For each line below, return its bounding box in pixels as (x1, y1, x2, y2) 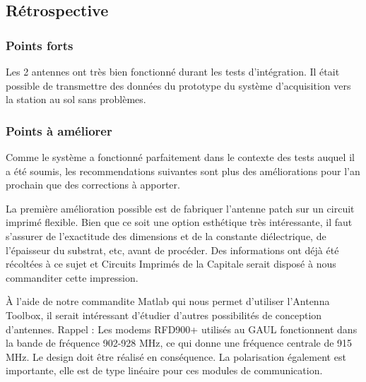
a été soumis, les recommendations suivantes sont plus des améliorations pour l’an (6, 163, 360, 178)
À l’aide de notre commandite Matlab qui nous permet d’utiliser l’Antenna (6, 294, 330, 309)
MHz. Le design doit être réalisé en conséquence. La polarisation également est (6, 349, 346, 364)
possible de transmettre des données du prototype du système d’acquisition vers (6, 78, 351, 92)
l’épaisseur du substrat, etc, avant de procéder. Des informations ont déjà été (6, 242, 339, 257)
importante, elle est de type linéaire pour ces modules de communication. (6, 363, 323, 378)
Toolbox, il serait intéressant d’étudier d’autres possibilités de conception (6, 307, 322, 322)
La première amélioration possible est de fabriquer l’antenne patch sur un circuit (6, 201, 355, 215)
